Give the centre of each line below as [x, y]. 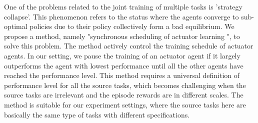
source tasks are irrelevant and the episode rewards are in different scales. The [124, 95]
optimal [16, 26]
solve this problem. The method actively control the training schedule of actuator [129, 46]
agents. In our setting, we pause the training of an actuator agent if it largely [122, 55]
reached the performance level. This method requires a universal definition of [122, 75]
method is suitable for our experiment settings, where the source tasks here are [125, 104]
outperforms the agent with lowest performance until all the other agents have [124, 65]
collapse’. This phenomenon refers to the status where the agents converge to [121, 16]
